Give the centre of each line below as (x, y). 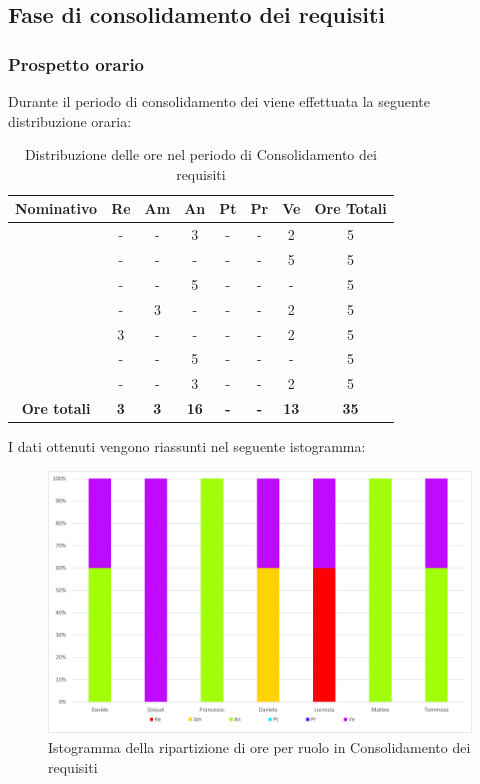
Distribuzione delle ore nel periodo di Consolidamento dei (200, 154)
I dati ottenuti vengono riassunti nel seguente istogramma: (187, 446)
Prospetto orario (76, 63)
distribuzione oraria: (70, 120)
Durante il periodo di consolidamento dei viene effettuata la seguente (219, 101)
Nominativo (56, 208)
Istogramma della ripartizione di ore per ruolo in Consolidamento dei (259, 746)
